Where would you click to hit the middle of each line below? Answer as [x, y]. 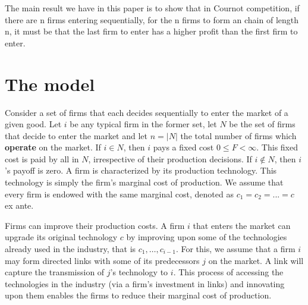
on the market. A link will [256, 260]
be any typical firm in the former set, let [143, 124]
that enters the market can [242, 225]
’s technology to [139, 272]
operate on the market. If [53, 147]
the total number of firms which [238, 135]
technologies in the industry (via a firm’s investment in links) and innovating [145, 283]
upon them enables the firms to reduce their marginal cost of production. [138, 295]
